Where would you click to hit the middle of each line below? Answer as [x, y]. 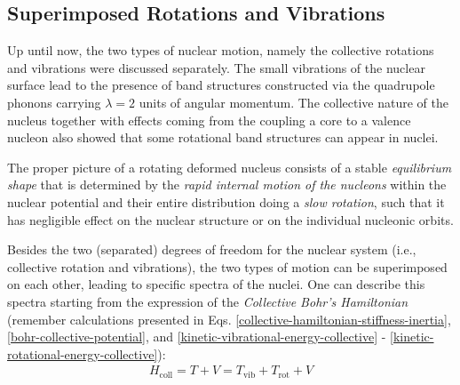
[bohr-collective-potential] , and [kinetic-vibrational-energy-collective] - [197, 337]
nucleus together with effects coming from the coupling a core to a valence [209, 120]
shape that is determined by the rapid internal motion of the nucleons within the [227, 184]
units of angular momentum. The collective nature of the [293, 102]
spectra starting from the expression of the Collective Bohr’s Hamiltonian [208, 301]
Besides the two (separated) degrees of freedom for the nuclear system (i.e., [212, 249]
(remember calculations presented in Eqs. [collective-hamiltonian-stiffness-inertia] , [229, 319]
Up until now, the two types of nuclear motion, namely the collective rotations [221, 50]
